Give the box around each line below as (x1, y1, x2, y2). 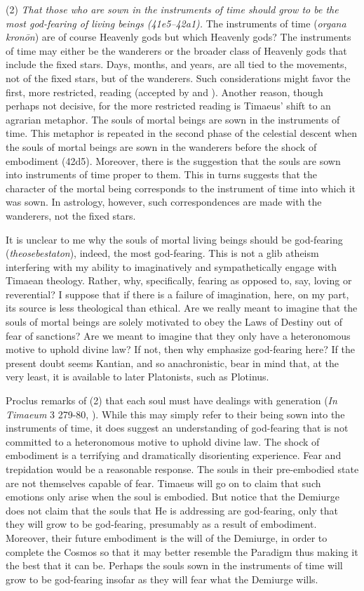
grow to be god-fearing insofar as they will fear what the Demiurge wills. (6, 571, 318, 586)
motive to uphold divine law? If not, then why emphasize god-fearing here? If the (6, 342, 355, 357)
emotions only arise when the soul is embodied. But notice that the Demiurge (6, 489, 339, 504)
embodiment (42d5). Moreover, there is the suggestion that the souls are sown (6, 153, 341, 168)
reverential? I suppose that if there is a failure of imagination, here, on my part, (6, 286, 349, 301)
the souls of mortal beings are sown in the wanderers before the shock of (6, 139, 317, 154)
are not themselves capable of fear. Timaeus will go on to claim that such (6, 475, 321, 490)
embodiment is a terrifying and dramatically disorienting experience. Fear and (6, 448, 342, 463)
